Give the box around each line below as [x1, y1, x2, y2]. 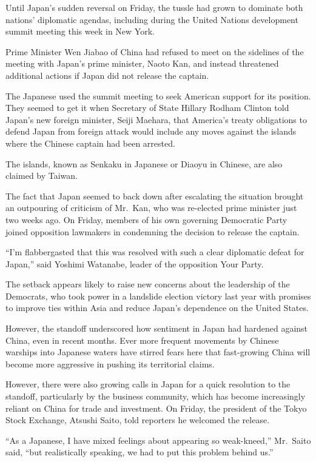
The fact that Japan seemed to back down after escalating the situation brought [5, 189, 304, 202]
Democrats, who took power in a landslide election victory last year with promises [5, 289, 311, 302]
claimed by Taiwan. [5, 169, 78, 182]
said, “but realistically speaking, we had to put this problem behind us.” [5, 446, 274, 458]
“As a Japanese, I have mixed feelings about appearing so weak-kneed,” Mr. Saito [5, 434, 311, 446]
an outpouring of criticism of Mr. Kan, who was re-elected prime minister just [5, 201, 297, 214]
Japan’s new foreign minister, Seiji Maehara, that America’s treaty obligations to [5, 113, 307, 126]
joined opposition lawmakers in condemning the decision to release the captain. [5, 225, 300, 238]
